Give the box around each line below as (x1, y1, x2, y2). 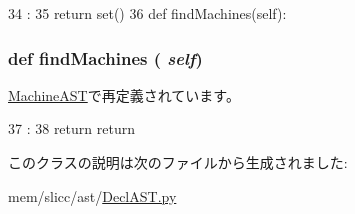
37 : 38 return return (8, 118, 135, 139)
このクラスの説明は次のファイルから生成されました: (8, 152, 348, 172)
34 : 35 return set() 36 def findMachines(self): (8, 3, 287, 23)
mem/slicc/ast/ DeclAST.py (8, 185, 177, 206)
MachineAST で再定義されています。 (8, 84, 240, 105)
